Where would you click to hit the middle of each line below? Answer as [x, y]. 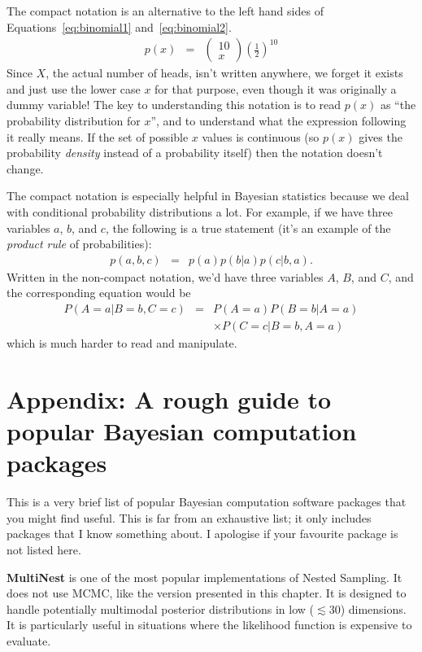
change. [25, 168]
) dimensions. [373, 608]
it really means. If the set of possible [98, 136]
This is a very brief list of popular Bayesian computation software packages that [207, 502]
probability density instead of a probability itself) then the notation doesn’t [195, 153]
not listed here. [44, 549]
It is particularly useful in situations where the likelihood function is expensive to [209, 625]
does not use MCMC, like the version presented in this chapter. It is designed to [207, 593]
